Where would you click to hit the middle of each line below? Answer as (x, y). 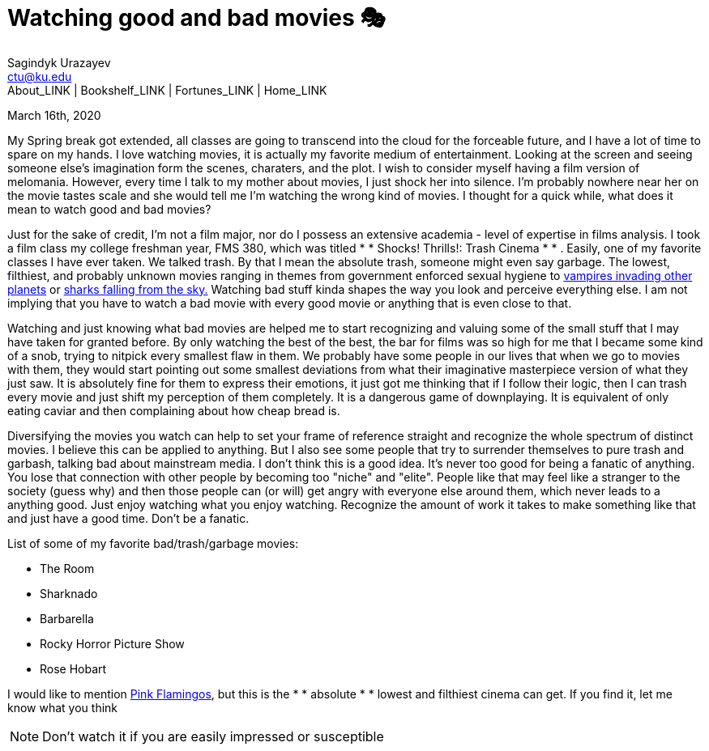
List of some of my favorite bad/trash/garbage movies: (153, 543)
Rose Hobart (73, 668)
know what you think (63, 707)
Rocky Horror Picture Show (112, 643)
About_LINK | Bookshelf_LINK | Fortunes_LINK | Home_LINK (167, 90)
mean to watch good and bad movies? (109, 209)
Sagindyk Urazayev (59, 62)
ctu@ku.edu (40, 76)
